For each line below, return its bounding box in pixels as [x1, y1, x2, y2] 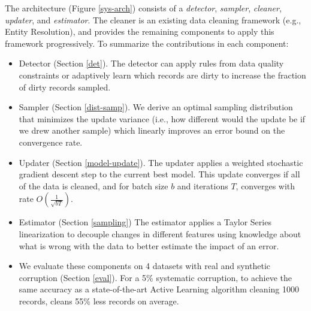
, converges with [235, 179, 295, 192]
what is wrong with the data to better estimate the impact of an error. [19, 239, 279, 252]
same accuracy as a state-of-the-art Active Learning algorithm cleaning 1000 [19, 283, 299, 295]
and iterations [177, 179, 228, 192]
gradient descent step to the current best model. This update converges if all [19, 168, 300, 180]
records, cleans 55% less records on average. [19, 294, 179, 307]
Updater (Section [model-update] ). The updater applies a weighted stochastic [19, 156, 303, 168]
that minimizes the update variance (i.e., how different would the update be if [19, 112, 306, 125]
